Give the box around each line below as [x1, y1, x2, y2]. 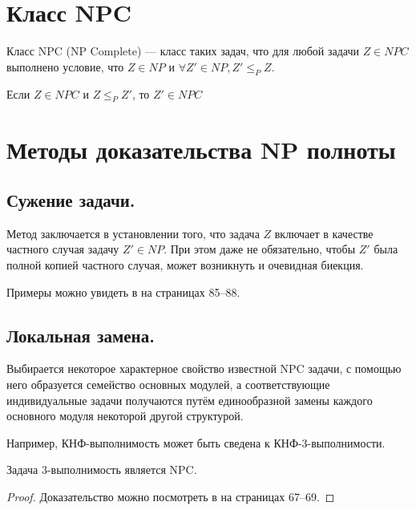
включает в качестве [274, 225, 374, 241]
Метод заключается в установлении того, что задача [6, 225, 260, 241]
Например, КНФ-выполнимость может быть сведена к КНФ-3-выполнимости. [6, 434, 386, 451]
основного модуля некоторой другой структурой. [6, 407, 244, 424]
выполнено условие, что [6, 58, 124, 75]
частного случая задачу [6, 241, 119, 257]
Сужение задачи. [6, 188, 135, 212]
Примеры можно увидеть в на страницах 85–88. [6, 283, 240, 300]
